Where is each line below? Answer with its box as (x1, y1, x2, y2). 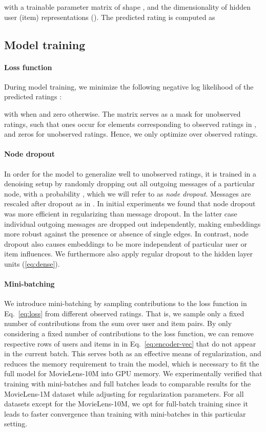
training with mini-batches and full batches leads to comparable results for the (4, 378, 251, 389)
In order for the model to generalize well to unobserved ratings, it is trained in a (4, 168, 257, 179)
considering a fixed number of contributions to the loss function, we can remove (4, 328, 254, 339)
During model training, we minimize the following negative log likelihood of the (4, 81, 254, 92)
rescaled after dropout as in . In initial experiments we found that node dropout (4, 198, 256, 209)
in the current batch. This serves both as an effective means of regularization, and (4, 348, 261, 359)
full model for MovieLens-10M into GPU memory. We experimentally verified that (4, 368, 262, 379)
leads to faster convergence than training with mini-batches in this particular (4, 408, 246, 419)
